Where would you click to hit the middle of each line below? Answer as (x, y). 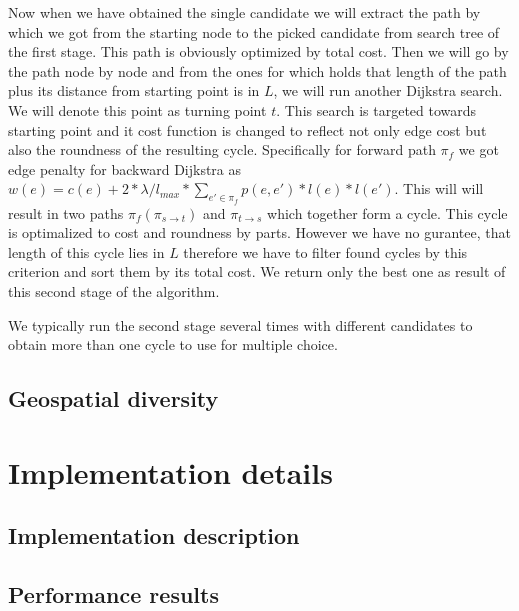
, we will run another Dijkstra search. (388, 90)
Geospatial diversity (113, 398)
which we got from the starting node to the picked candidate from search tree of (254, 31)
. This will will (439, 188)
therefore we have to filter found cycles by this (325, 251)
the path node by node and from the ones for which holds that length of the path (257, 70)
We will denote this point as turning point (137, 109)
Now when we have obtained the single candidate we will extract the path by (244, 12)
